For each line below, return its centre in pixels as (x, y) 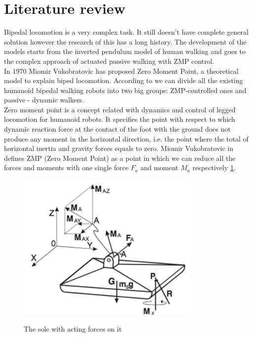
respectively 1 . (214, 168)
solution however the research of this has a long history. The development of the (125, 41)
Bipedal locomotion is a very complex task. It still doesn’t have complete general (126, 32)
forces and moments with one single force (66, 168)
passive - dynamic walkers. (44, 100)
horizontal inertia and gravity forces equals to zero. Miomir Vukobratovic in (119, 148)
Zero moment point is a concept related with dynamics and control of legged (120, 109)
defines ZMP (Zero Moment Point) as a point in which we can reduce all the (120, 158)
